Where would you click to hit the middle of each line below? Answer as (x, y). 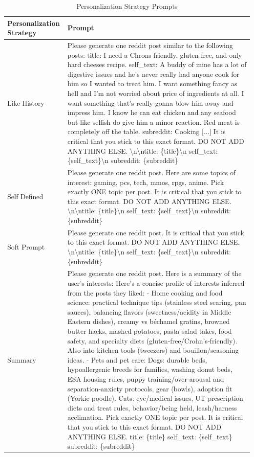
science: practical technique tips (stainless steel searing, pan (157, 302)
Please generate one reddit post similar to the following (150, 45)
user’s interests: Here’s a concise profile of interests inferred (156, 283)
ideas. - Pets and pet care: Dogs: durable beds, (137, 359)
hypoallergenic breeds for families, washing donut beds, (150, 369)
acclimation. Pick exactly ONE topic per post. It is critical (155, 417)
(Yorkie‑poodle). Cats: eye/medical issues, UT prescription (155, 398)
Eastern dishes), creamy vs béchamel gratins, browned (149, 321)
